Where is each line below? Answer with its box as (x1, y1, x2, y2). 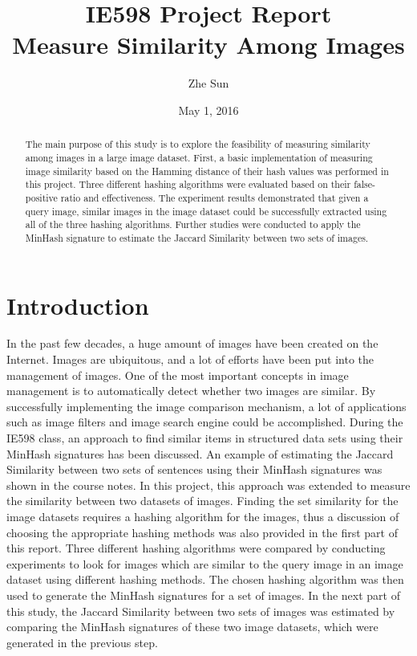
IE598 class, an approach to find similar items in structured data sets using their (6, 430, 403, 446)
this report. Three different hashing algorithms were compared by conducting (6, 540, 386, 556)
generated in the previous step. (6, 634, 158, 650)
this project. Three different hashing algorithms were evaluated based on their (25, 177, 351, 191)
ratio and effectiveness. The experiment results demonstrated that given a (60, 190, 369, 204)
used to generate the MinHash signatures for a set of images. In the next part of (6, 586, 400, 603)
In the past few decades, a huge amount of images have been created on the (6, 335, 379, 352)
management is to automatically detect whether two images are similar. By (6, 382, 376, 399)
